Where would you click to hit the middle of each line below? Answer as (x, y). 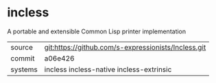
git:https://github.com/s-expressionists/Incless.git (125, 47)
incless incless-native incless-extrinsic (108, 69)
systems (24, 69)
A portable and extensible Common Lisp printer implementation (97, 31)
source (22, 47)
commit (23, 58)
